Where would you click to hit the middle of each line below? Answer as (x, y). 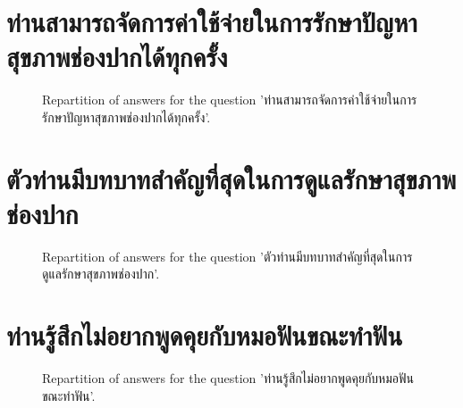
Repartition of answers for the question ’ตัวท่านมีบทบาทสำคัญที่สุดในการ (227, 256)
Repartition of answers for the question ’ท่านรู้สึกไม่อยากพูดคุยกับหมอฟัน (228, 378)
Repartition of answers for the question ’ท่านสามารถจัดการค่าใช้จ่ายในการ (230, 100)
